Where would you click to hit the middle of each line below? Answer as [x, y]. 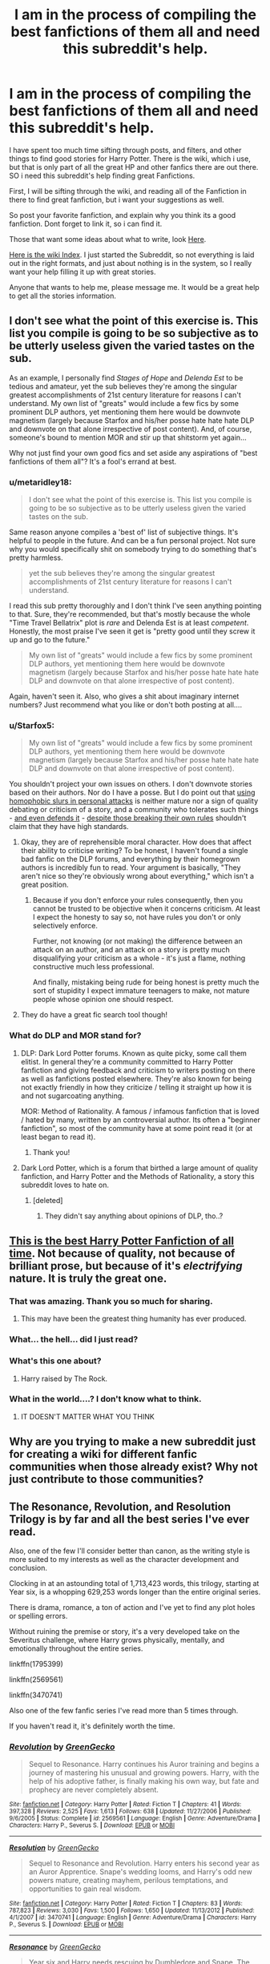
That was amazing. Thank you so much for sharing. [111, 1301]
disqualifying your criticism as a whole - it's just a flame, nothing [139, 958]
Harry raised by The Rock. [64, 1378]
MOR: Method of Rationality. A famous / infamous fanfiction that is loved [140, 1111]
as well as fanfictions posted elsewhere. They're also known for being [136, 1078]
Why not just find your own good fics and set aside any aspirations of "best [133, 453]
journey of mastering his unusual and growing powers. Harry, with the [144, 1773]
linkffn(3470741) [36, 1695]
